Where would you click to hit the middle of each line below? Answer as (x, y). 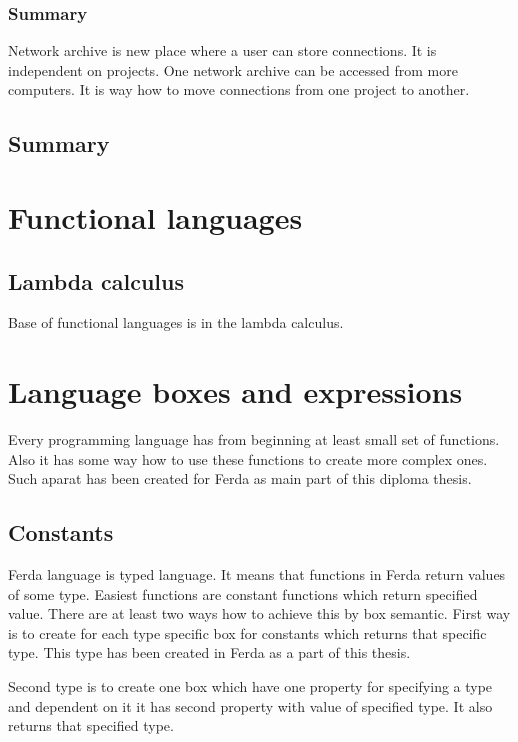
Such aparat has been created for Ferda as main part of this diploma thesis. (240, 478)
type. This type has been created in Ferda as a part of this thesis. (209, 652)
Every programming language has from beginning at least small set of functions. (254, 439)
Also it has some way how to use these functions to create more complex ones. (248, 458)
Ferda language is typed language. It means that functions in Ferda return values (257, 574)
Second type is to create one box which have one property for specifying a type (250, 686)
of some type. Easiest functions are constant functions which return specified (243, 593)
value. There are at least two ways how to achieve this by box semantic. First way (259, 613)
